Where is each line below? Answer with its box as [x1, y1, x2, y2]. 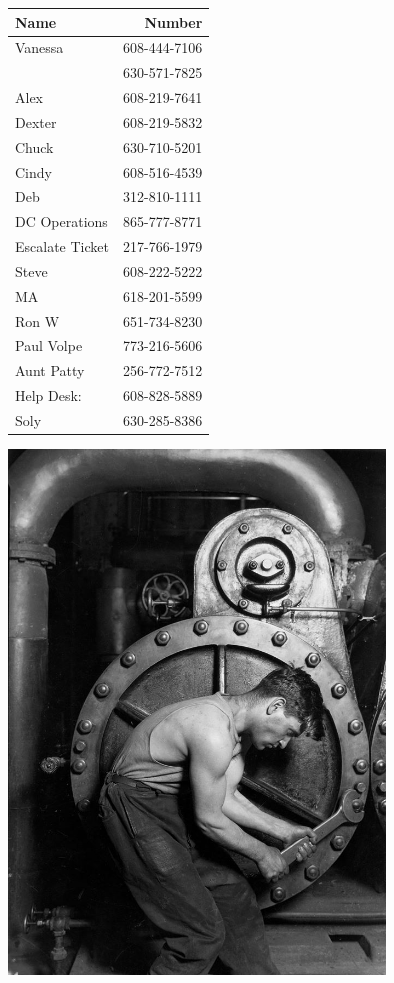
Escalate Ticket [15, 236, 109, 257]
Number [144, 11, 203, 32]
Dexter [15, 111, 57, 132]
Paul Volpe [15, 335, 83, 356]
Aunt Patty [15, 360, 85, 381]
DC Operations [15, 211, 108, 232]
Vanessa [15, 37, 64, 58]
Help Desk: [15, 385, 82, 406]
